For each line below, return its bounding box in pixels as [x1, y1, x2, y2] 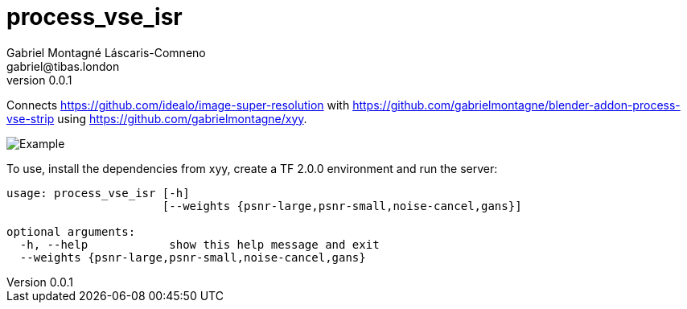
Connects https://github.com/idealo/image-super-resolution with [6, 97, 350, 112]
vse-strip [6, 111, 55, 126]
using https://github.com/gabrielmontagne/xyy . [57, 111, 307, 126]
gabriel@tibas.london [6, 59, 120, 73]
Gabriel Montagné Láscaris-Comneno [6, 45, 206, 60]
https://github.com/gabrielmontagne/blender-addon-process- [352, 97, 681, 112]
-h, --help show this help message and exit [19, 237, 380, 251]
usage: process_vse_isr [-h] [6, 186, 190, 200]
